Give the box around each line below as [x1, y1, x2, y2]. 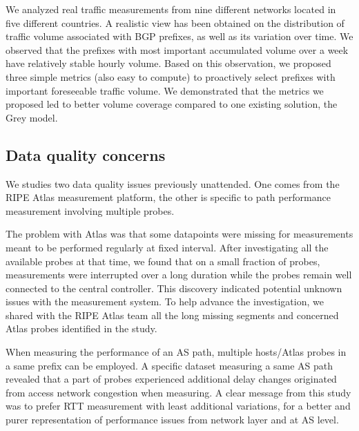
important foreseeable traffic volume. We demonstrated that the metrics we [6, 83, 324, 97]
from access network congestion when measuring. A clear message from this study [6, 385, 351, 399]
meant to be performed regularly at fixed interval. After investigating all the [6, 240, 329, 254]
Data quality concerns [6, 144, 166, 165]
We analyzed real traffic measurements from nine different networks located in [6, 2, 336, 16]
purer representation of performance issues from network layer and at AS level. [6, 412, 339, 427]
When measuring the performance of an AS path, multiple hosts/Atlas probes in [6, 345, 347, 359]
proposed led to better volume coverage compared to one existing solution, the [6, 97, 338, 111]
